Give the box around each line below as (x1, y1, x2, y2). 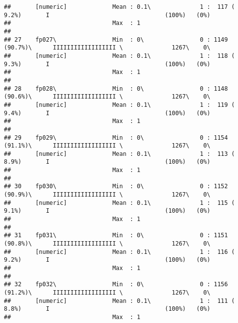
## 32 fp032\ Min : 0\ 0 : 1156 (4, 281, 228, 288)
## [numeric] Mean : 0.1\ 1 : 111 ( (4, 297, 235, 304)
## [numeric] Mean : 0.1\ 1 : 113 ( (4, 150, 235, 157)
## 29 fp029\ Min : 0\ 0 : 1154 (4, 134, 228, 141)
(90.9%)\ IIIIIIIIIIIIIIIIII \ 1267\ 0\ (4, 191, 211, 199)
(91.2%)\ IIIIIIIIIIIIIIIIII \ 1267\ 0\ (4, 289, 211, 296)
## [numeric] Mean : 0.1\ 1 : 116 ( (4, 248, 235, 255)
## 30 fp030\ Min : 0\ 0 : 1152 (4, 183, 228, 190)
